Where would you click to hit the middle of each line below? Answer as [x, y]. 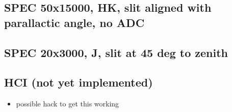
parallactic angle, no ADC [74, 22]
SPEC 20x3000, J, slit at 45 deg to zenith [116, 52]
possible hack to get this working [68, 104]
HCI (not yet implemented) [79, 82]
